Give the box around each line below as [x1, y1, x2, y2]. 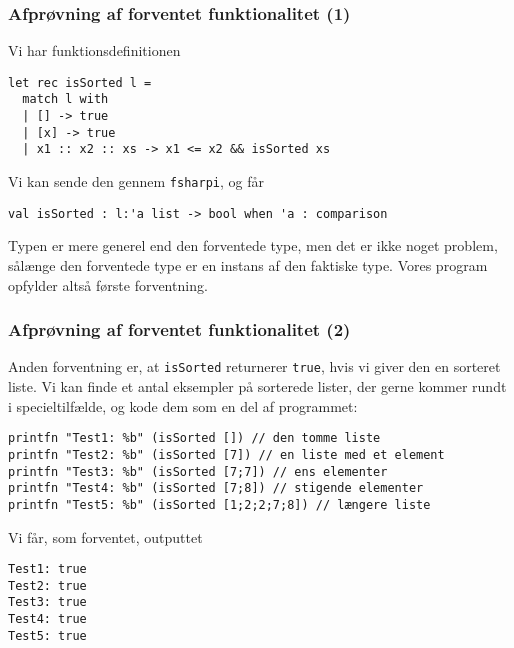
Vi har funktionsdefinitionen [8, 40, 181, 61]
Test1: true [8, 562, 87, 577]
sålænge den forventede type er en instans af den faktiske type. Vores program [8, 255, 488, 275]
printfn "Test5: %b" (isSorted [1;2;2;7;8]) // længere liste [8, 497, 431, 512]
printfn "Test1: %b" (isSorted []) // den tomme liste [8, 431, 381, 446]
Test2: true [8, 578, 87, 593]
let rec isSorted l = [8, 75, 152, 90]
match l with [22, 92, 109, 107]
